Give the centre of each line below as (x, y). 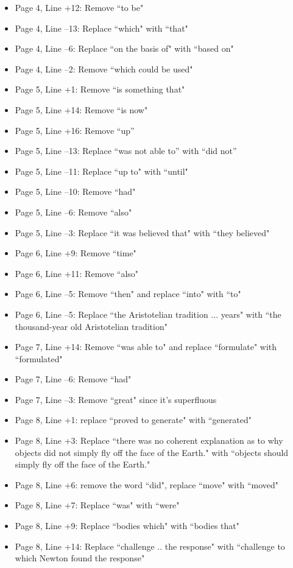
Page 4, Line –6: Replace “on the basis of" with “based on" (124, 48)
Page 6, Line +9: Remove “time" (76, 253)
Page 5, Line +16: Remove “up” (75, 130)
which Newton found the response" (80, 558)
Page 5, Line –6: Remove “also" (73, 212)
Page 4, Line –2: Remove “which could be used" (104, 68)
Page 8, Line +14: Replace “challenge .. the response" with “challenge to (150, 546)
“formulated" (39, 358)
